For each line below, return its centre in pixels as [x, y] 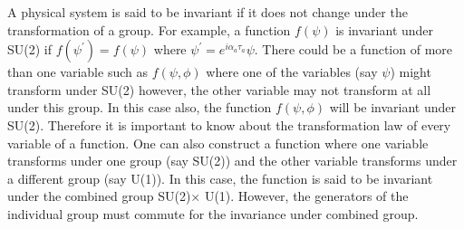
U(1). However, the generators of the [306, 196]
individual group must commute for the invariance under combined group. [213, 213]
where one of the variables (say [292, 72]
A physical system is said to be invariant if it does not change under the [208, 12]
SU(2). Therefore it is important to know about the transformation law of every [229, 124]
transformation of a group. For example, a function [149, 29]
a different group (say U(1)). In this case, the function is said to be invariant [220, 178]
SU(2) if [30, 49]
